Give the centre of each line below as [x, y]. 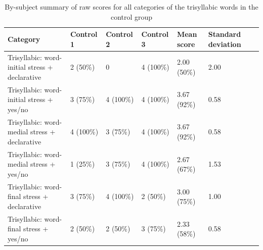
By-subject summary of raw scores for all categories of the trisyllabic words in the [131, 7]
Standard [225, 34]
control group [131, 16]
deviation [225, 44]
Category [24, 39]
